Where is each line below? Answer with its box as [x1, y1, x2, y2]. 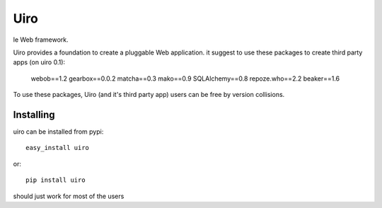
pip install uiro [25, 176, 86, 184]
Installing [13, 108, 56, 120]
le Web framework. [13, 35, 69, 44]
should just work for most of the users [13, 192, 125, 200]
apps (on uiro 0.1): [13, 58, 66, 67]
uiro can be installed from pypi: [13, 127, 104, 136]
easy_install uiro [25, 144, 90, 152]
